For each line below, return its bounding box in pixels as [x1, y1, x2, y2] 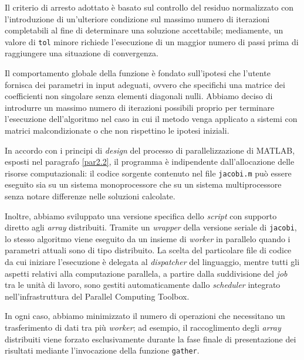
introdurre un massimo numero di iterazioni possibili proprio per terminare [5, 101, 275, 113]
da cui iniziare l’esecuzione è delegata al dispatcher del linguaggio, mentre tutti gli [5, 256, 300, 268]
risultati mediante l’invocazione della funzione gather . [5, 344, 200, 356]
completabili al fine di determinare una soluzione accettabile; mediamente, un [5, 24, 283, 36]
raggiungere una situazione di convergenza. [5, 47, 158, 59]
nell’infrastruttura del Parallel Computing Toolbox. [5, 290, 190, 302]
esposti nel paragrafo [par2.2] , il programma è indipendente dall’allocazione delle [5, 155, 295, 168]
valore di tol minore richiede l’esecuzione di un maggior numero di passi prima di [5, 35, 299, 47]
